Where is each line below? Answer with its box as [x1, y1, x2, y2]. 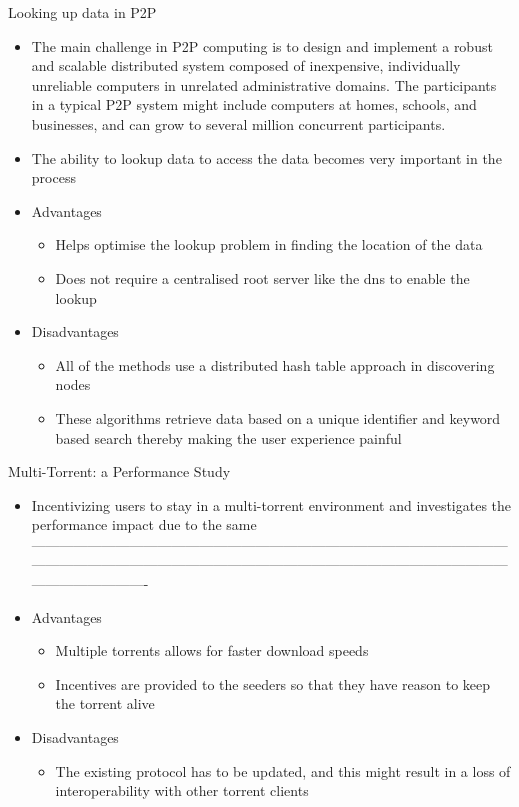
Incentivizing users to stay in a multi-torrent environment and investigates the [31, 494, 512, 515]
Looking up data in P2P [8, 2, 157, 22]
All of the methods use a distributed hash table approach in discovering [55, 354, 495, 375]
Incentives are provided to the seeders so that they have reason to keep [55, 673, 491, 694]
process [31, 167, 76, 188]
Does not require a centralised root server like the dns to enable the [55, 267, 470, 288]
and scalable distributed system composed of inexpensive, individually [31, 55, 461, 76]
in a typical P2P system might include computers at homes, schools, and [31, 94, 477, 115]
